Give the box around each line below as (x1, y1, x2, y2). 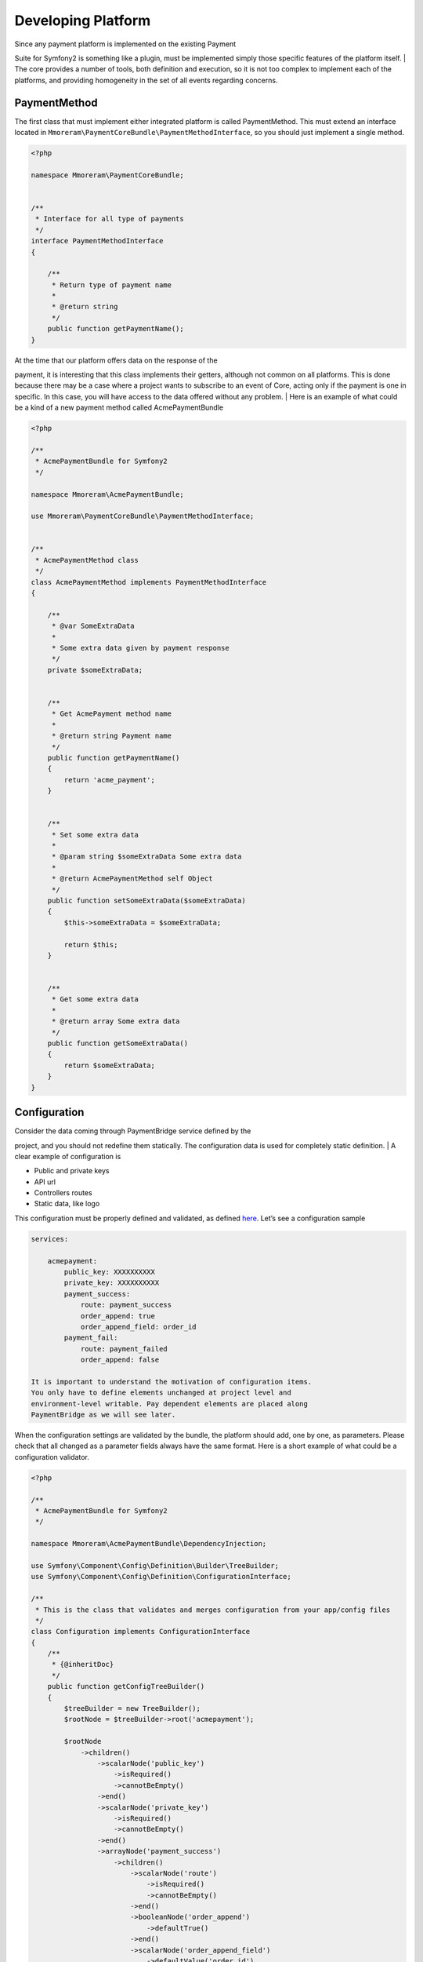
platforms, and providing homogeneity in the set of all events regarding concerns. (14, 75, 278, 85)
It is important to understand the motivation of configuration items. (31, 1377, 313, 1386)
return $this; (63, 940, 118, 949)
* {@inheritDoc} (51, 1660, 114, 1669)
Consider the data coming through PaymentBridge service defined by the (14, 1126, 251, 1136)
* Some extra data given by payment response (51, 644, 230, 652)
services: (31, 1234, 69, 1243)
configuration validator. (14, 1452, 89, 1461)
